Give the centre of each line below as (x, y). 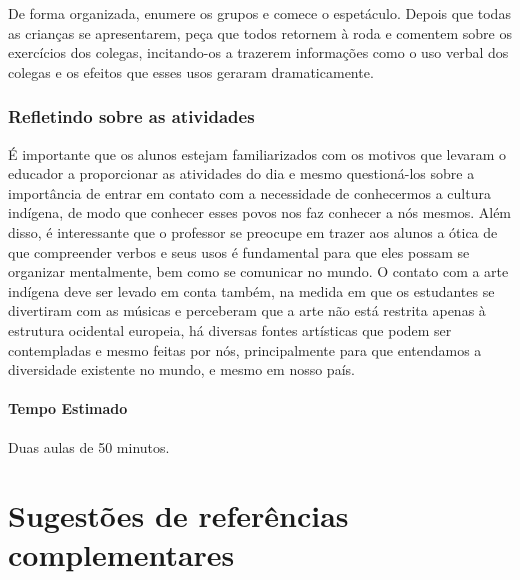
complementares (121, 554)
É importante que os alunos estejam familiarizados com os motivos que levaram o (257, 153)
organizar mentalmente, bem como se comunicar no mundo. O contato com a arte (258, 271)
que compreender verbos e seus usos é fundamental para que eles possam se (239, 251)
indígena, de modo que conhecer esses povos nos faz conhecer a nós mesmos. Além (260, 212)
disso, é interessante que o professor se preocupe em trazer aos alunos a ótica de (253, 231)
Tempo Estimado (68, 408)
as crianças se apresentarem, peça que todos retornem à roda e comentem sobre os (260, 32)
